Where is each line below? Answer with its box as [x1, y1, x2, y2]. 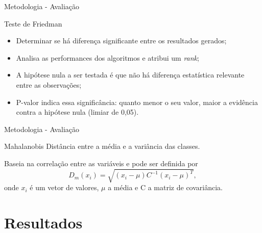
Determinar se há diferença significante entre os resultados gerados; [16, 35, 227, 46]
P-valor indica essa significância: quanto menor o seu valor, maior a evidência [16, 96, 258, 107]
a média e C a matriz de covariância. [108, 182, 223, 193]
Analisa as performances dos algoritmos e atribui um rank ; [16, 52, 199, 63]
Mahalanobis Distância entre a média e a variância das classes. [4, 141, 200, 151]
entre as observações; [16, 79, 82, 90]
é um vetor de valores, [30, 182, 99, 193]
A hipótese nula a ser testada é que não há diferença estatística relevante [16, 69, 245, 80]
